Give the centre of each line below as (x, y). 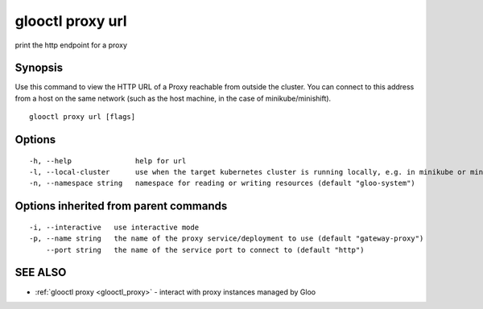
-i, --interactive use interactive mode (114, 227)
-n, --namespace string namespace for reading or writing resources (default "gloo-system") (223, 183)
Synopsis (39, 68)
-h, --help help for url (108, 161)
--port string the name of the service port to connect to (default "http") (205, 250)
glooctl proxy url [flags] (83, 117)
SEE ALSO (41, 272)
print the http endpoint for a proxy (71, 45)
